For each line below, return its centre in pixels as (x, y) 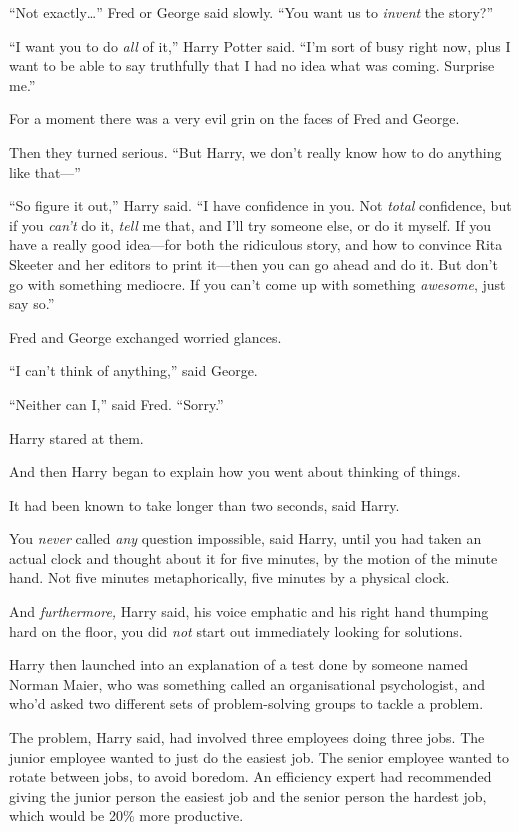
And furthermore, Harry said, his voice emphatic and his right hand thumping (249, 611)
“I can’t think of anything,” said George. (133, 370)
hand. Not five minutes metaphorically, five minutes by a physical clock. (229, 577)
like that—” (45, 171)
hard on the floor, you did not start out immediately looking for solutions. (236, 630)
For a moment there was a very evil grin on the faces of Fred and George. (234, 118)
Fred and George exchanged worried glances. (145, 336)
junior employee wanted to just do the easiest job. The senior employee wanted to (259, 756)
